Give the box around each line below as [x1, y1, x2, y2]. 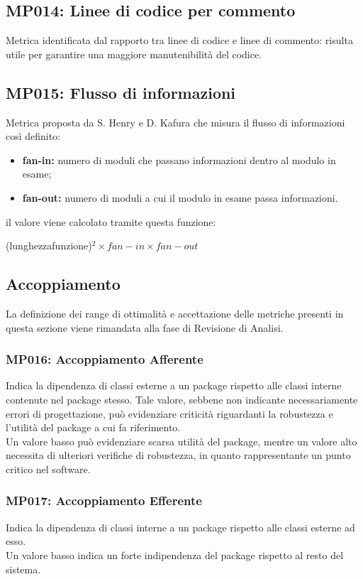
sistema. [6, 561, 41, 576]
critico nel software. [6, 461, 91, 476]
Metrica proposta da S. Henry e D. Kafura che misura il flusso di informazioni [6, 114, 345, 129]
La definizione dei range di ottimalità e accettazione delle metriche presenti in [6, 305, 344, 320]
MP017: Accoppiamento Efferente [6, 492, 202, 509]
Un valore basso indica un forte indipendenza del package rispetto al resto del [6, 547, 344, 562]
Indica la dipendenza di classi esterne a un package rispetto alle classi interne [6, 378, 342, 393]
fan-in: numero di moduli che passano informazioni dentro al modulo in [22, 152, 336, 167]
